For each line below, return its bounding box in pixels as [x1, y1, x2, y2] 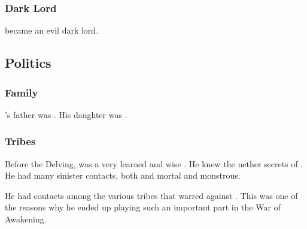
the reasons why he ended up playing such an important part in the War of [5, 201, 281, 213]
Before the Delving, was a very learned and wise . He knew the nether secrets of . [5, 157, 303, 170]
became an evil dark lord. [5, 24, 99, 37]
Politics [5, 53, 51, 72]
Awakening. [5, 213, 47, 225]
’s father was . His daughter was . [5, 108, 127, 120]
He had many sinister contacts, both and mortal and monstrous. [5, 169, 241, 182]
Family [5, 85, 38, 100]
